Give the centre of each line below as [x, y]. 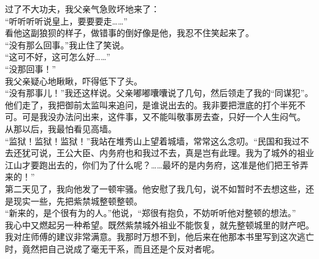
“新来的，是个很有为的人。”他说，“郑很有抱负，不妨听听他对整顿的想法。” [151, 213]
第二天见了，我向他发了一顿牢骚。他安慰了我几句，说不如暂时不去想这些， [155, 188]
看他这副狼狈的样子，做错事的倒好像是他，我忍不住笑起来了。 [129, 33]
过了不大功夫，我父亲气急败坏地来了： [82, 9]
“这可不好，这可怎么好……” [58, 57]
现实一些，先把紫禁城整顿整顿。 [78, 201]
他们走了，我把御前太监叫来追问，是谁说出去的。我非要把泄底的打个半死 [151, 104]
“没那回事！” [31, 68]
